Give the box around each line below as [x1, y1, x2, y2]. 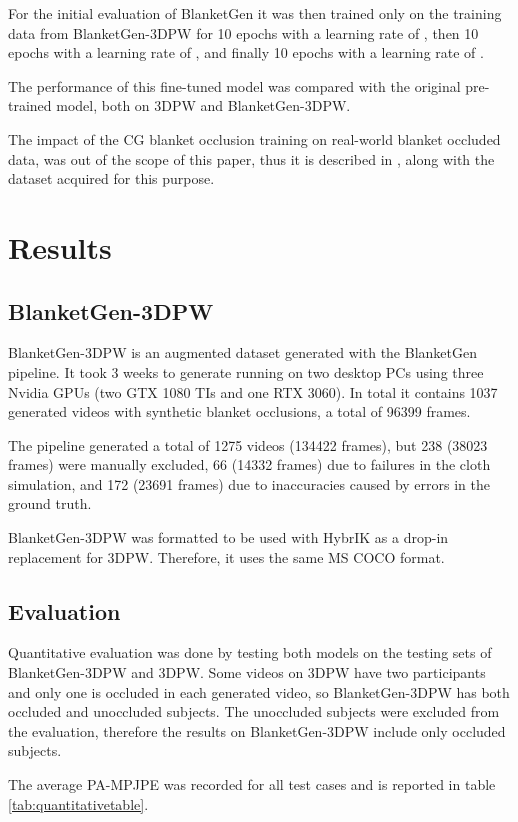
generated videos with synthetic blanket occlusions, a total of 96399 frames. [8, 401, 471, 422]
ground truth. [8, 493, 92, 514]
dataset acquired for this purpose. [8, 168, 215, 189]
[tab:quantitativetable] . [8, 793, 149, 814]
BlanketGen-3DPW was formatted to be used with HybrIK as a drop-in [8, 527, 449, 548]
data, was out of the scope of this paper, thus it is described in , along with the [8, 148, 495, 169]
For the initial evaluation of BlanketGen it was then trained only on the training [8, 3, 502, 23]
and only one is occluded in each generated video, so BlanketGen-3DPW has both [8, 681, 510, 702]
